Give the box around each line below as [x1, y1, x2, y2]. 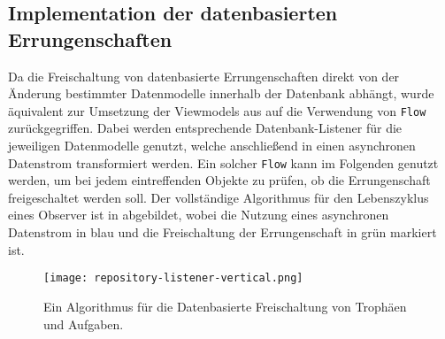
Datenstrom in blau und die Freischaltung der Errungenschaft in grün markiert [8, 223, 437, 242]
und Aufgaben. [43, 314, 124, 333]
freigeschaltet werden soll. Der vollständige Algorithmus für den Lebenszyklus [8, 188, 429, 206]
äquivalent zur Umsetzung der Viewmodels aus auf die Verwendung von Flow [8, 101, 426, 119]
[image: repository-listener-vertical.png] [43, 272, 303, 285]
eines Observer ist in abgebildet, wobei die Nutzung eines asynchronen [8, 205, 389, 224]
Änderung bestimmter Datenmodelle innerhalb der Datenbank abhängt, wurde [8, 84, 434, 103]
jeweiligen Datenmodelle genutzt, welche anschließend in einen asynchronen [8, 136, 416, 155]
